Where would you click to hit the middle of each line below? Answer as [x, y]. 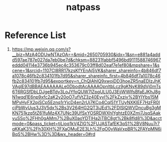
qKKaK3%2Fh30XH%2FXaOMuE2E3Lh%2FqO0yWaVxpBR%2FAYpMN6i [86, 128]
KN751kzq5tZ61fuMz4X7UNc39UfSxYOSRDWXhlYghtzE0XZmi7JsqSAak [86, 113]
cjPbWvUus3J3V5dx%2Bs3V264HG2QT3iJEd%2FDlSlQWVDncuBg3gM [86, 107]
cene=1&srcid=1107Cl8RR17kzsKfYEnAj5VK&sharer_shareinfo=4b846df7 [86, 70]
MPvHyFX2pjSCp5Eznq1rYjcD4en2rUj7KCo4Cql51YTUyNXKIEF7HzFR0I [86, 102]
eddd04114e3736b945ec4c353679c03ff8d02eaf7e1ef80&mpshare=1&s [86, 65]
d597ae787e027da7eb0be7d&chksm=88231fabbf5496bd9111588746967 [86, 59]
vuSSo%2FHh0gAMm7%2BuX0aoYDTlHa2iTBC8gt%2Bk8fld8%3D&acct [87, 118]
